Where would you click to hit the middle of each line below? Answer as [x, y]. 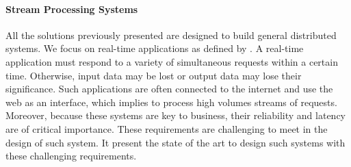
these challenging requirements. [71, 156]
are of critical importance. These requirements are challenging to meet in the [167, 128]
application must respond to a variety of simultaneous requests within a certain [172, 61]
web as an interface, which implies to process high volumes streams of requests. [171, 102]
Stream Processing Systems [72, 9]
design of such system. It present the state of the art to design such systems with [175, 142]
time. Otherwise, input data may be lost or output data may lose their [154, 75]
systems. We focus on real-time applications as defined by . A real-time [155, 48]
